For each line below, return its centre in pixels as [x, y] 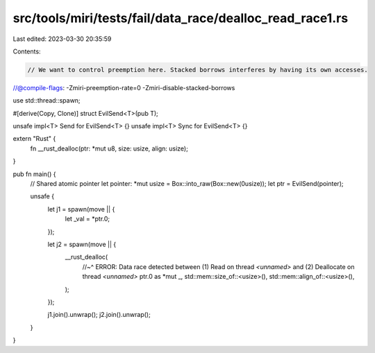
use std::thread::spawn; [47, 101]
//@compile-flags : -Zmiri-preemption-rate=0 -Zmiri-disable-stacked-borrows [124, 87]
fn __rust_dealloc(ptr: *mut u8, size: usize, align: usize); [109, 148]
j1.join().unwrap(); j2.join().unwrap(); [99, 315]
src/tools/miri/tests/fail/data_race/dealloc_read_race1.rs [181, 18]
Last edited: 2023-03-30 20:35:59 [62, 39]
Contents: [27, 51]
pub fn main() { [34, 174]
